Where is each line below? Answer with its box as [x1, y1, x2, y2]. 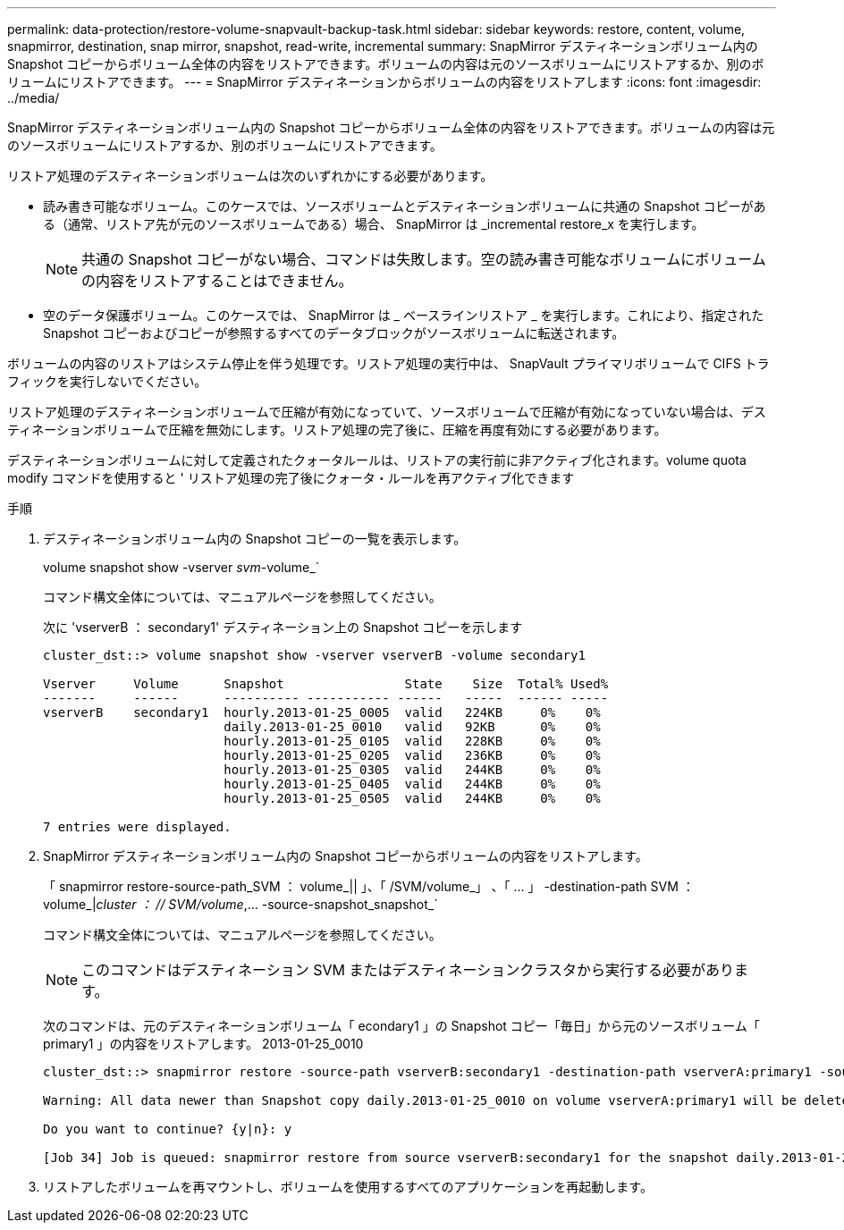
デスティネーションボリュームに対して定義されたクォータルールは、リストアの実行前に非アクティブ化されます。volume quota [7, 452, 747, 468]
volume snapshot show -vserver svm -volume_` [43, 560, 320, 575]
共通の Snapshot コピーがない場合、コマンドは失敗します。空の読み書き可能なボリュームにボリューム [81, 250, 766, 268]
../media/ [7, 90, 60, 105]
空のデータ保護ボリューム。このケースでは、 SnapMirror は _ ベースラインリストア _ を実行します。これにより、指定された [43, 307, 764, 323]
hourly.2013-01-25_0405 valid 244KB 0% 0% [224, 777, 601, 791]
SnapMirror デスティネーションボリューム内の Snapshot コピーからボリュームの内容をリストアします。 [43, 848, 648, 864]
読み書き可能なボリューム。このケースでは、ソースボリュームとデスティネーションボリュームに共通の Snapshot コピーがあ [43, 198, 766, 214]
